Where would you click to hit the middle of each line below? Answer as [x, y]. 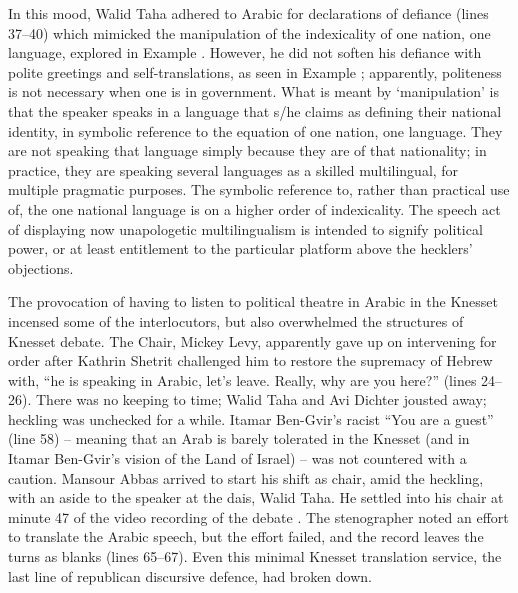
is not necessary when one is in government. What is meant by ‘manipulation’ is [253, 91]
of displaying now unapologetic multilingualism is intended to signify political [245, 228]
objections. [41, 267]
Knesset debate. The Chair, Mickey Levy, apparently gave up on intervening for [252, 340]
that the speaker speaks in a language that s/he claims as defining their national [255, 110]
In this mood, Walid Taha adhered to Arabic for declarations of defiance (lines [248, 13]
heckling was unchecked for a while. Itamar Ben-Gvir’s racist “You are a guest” [251, 418]
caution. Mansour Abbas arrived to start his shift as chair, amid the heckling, [246, 477]
